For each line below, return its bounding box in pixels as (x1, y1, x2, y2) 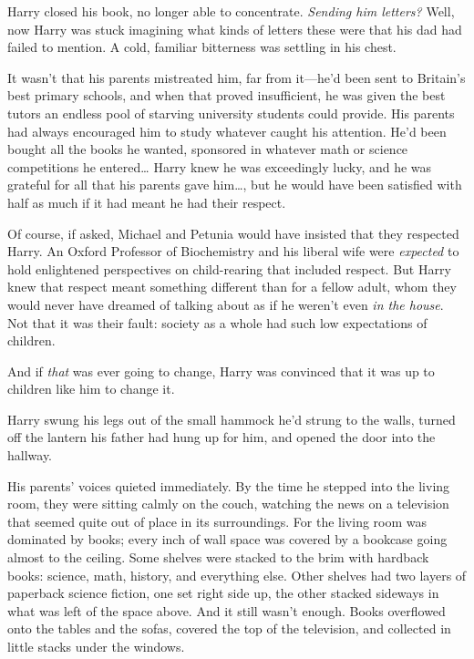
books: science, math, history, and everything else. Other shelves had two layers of (7, 565, 467, 584)
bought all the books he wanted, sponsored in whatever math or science (7, 139, 408, 159)
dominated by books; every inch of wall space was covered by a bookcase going (7, 530, 448, 549)
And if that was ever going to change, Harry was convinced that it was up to (7, 361, 435, 380)
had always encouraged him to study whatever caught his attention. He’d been (7, 121, 447, 140)
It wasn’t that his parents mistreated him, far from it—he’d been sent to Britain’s (7, 67, 466, 87)
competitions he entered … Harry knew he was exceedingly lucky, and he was (7, 157, 432, 176)
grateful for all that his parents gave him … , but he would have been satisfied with (7, 175, 462, 194)
